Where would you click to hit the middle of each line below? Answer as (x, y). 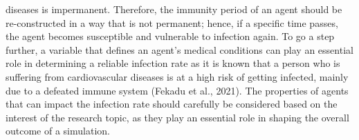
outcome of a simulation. (58, 131)
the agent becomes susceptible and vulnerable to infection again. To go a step (170, 36)
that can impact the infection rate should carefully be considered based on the (172, 104)
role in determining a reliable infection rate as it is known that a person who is (173, 63)
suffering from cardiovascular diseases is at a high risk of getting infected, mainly (177, 76)
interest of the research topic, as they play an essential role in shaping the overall (177, 117)
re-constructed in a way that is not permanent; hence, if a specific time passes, (172, 22)
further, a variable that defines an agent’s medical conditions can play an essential (179, 49)
